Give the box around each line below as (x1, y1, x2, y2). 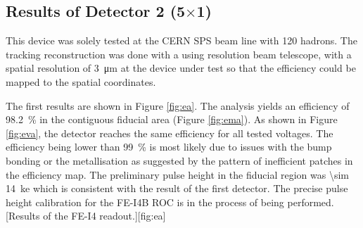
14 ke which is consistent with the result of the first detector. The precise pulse (6, 181, 348, 196)
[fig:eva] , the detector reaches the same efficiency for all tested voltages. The (6, 125, 333, 140)
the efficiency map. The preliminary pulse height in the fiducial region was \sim (6, 167, 349, 182)
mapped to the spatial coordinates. (6, 74, 156, 89)
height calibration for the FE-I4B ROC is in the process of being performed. (6, 194, 334, 209)
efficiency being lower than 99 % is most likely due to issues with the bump (6, 139, 332, 154)
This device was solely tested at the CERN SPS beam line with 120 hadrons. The (6, 33, 357, 48)
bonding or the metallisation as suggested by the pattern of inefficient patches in (6, 153, 353, 167)
